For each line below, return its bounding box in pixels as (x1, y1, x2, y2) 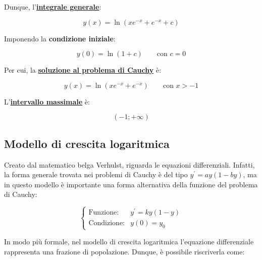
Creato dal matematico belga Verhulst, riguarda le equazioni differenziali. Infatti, (4, 159, 255, 170)
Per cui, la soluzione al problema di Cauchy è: (4, 65, 162, 75)
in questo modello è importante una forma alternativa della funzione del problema (4, 179, 258, 189)
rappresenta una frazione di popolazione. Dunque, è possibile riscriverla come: (4, 246, 245, 256)
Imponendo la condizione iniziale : (4, 33, 116, 43)
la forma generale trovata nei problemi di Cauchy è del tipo (4, 169, 188, 180)
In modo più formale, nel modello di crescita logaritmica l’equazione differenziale (4, 236, 254, 247)
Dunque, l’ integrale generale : (4, 2, 101, 12)
